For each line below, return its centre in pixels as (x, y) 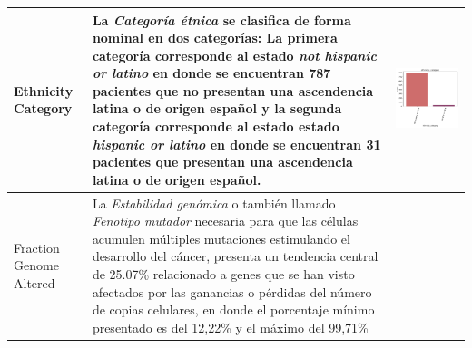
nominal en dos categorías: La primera (215, 38)
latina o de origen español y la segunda (217, 108)
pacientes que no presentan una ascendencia (233, 90)
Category (43, 108)
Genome (36, 265)
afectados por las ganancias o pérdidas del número (232, 291)
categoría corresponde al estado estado (216, 126)
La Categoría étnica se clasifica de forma (221, 19)
